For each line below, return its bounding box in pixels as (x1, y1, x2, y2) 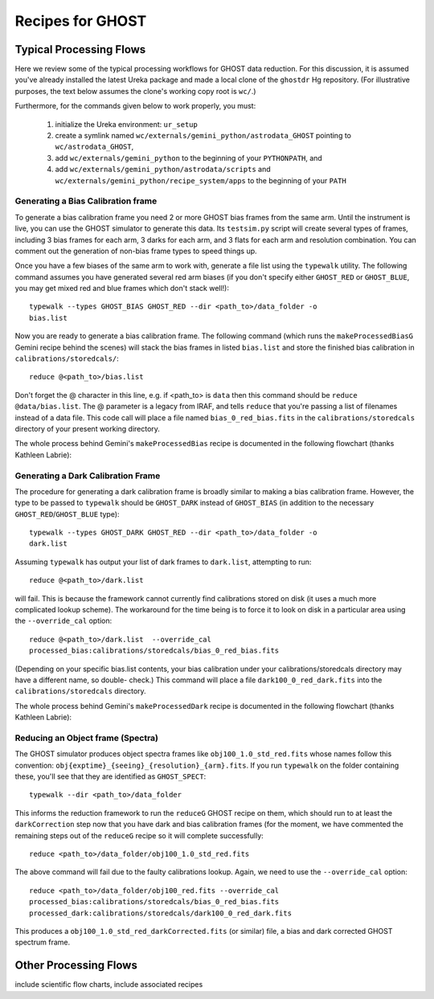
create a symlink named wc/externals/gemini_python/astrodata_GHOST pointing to (55, 131, 351, 141)
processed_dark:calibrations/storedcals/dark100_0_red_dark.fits (29, 908, 293, 918)
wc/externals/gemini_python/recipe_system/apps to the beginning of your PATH (55, 175, 347, 185)
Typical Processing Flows (14, 43, 146, 56)
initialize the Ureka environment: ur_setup (55, 119, 199, 129)
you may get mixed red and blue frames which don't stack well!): (14, 284, 229, 293)
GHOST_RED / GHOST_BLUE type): (14, 509, 120, 518)
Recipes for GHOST (14, 12, 147, 30)
